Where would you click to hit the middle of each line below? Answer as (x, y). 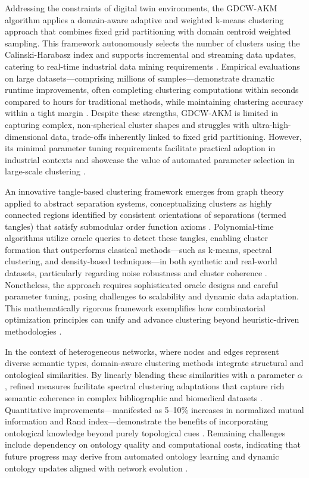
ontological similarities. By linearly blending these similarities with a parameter (150, 374)
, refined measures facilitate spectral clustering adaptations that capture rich (145, 386)
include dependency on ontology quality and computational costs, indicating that (153, 444)
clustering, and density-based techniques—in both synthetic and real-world (141, 261)
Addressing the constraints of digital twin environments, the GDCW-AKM (141, 8)
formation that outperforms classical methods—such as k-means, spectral (138, 249)
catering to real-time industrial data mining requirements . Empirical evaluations (152, 66)
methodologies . (33, 331)
